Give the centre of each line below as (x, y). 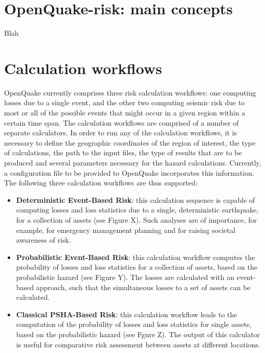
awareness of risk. (43, 240)
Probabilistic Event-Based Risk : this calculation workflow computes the (136, 257)
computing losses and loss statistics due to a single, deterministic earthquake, (137, 210)
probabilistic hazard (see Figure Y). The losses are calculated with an (125, 277)
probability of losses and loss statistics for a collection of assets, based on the (137, 267)
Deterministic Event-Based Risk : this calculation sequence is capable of (136, 199)
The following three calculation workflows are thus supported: (101, 183)
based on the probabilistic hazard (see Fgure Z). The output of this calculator (138, 334)
